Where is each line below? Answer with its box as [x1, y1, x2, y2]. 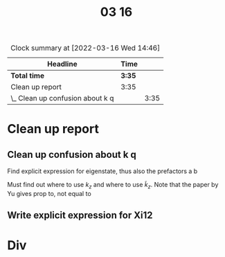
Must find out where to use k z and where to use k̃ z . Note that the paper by [7, 181, 219, 190]
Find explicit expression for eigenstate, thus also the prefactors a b [7, 167, 198, 175]
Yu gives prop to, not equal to [7, 189, 91, 197]
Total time [10, 71, 45, 80]
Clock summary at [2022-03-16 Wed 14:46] [10, 43, 161, 53]
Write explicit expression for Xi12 [7, 209, 153, 222]
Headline [47, 60, 78, 69]
